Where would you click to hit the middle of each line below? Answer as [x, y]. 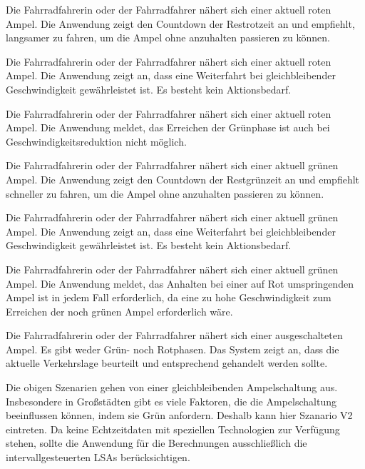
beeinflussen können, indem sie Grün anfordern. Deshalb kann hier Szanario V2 [179, 415]
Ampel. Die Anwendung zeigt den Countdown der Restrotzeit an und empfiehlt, [180, 23]
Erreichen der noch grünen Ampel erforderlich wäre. [119, 311]
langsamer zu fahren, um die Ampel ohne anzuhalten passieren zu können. [168, 37]
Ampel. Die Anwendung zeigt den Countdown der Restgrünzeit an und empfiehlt [183, 179]
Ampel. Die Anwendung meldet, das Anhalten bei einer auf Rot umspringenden [180, 283]
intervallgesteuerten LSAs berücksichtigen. [98, 457]
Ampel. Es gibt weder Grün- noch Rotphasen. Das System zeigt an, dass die [173, 349]
